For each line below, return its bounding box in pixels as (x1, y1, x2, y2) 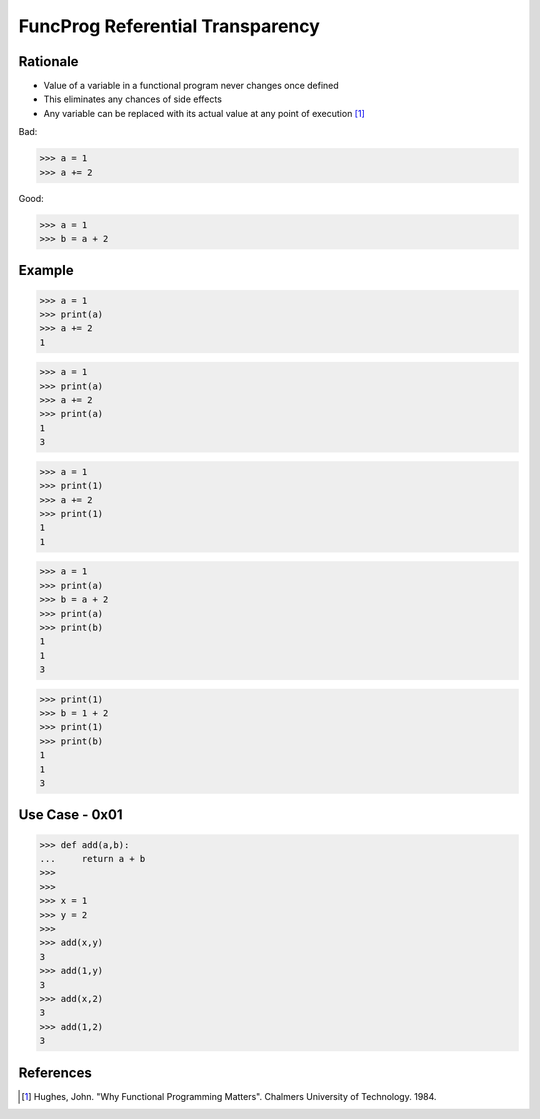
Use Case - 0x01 (18, 806, 123, 824)
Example (18, 262, 74, 279)
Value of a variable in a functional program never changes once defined (43, 80, 339, 92)
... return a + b (39, 853, 146, 865)
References (18, 1064, 92, 1081)
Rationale (18, 53, 79, 70)
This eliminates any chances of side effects (43, 93, 222, 105)
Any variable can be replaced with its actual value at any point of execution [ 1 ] (43, 107, 365, 119)
